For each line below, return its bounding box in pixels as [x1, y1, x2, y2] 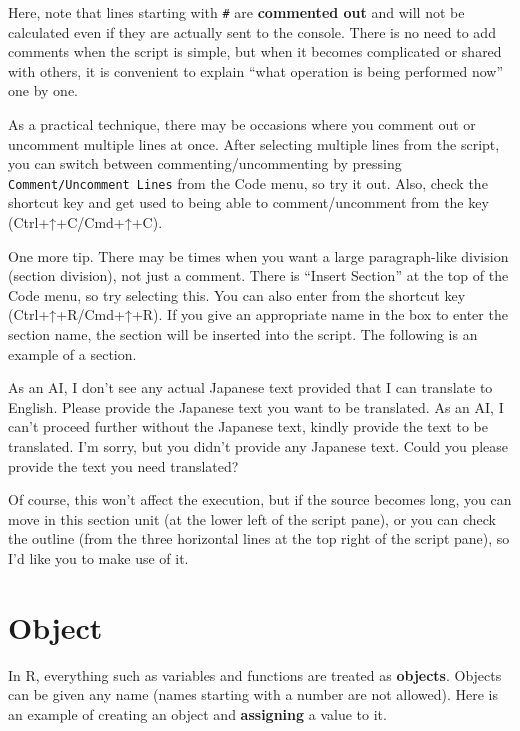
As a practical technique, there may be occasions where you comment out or [8, 114, 476, 135]
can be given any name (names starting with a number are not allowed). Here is [8, 684, 498, 705]
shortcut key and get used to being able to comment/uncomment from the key [8, 192, 489, 213]
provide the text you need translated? [8, 455, 239, 476]
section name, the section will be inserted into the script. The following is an [8, 324, 478, 345]
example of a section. [8, 343, 137, 364]
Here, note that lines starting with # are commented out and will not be [8, 2, 465, 22]
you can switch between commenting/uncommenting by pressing [8, 153, 402, 174]
